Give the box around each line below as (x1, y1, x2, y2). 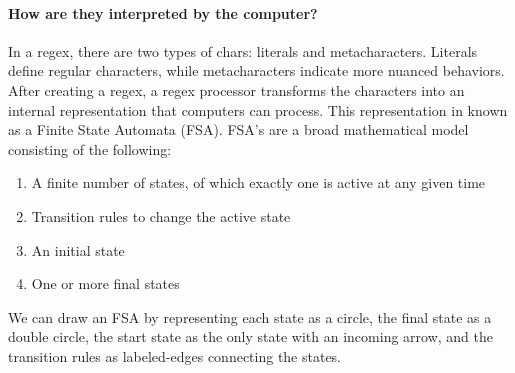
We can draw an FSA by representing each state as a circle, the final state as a (8, 306, 492, 327)
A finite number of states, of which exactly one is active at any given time (31, 172, 486, 193)
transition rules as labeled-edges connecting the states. (8, 345, 342, 366)
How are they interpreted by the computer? (8, 2, 318, 23)
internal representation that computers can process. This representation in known (8, 99, 508, 120)
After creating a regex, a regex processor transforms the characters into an (8, 79, 465, 100)
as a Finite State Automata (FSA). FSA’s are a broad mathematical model (8, 119, 469, 140)
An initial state (31, 239, 125, 260)
